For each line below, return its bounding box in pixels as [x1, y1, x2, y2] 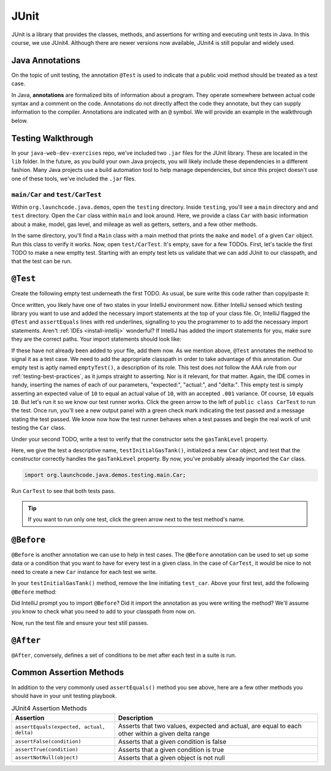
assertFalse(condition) [15, 738, 82, 745]
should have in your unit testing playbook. [11, 692, 117, 699]
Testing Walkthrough [11, 133, 94, 144]
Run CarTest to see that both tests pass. [11, 487, 116, 495]
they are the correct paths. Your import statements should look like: [11, 335, 182, 343]
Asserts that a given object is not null [118, 753, 225, 762]
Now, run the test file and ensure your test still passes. [11, 619, 149, 626]
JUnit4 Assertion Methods [11, 704, 87, 713]
